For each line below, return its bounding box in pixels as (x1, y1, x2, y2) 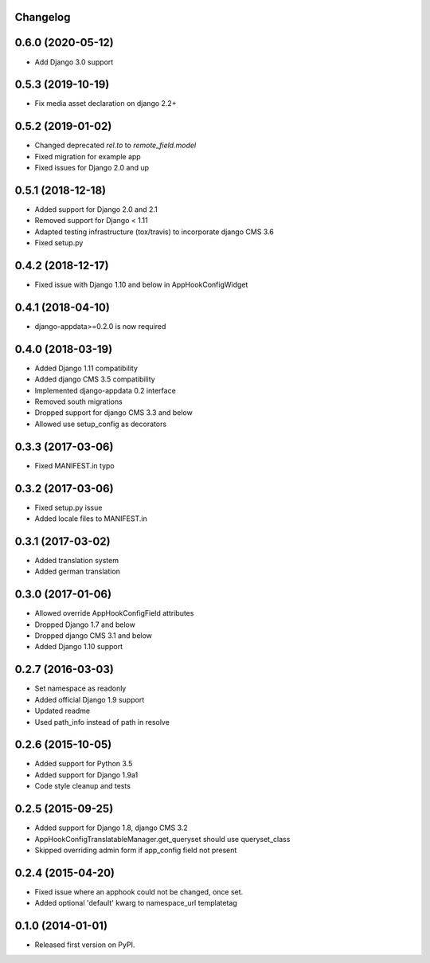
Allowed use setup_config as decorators (34, 419, 167, 429)
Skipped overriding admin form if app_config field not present (34, 845, 237, 855)
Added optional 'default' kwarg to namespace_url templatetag (34, 898, 238, 908)
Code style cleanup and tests (34, 781, 131, 791)
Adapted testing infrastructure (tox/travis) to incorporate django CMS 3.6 (34, 227, 275, 237)
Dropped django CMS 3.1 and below (34, 631, 153, 640)
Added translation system (34, 555, 119, 565)
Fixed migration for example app (34, 151, 141, 161)
